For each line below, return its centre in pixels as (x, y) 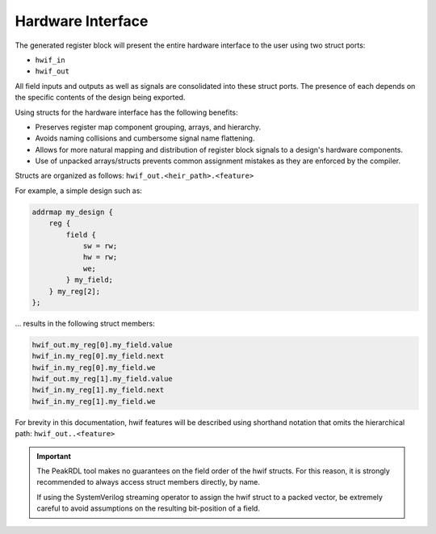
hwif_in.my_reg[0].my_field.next (98, 356)
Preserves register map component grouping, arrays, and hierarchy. (148, 127)
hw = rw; (100, 257)
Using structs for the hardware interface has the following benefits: (126, 112)
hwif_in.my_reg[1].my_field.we (94, 401)
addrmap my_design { (72, 212)
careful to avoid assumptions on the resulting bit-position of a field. (148, 508)
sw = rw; (100, 246)
